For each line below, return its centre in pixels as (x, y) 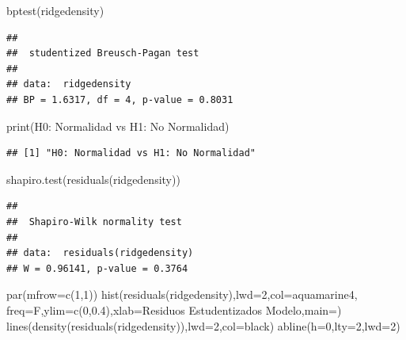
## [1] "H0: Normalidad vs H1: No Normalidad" (131, 153)
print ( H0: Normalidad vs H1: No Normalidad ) (118, 126)
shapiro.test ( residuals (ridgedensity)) (93, 179)
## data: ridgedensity (69, 84)
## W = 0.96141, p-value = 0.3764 (97, 268)
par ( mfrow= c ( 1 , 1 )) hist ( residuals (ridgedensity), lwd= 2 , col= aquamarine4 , (182, 294)
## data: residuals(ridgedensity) (100, 253)
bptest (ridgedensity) (55, 10)
